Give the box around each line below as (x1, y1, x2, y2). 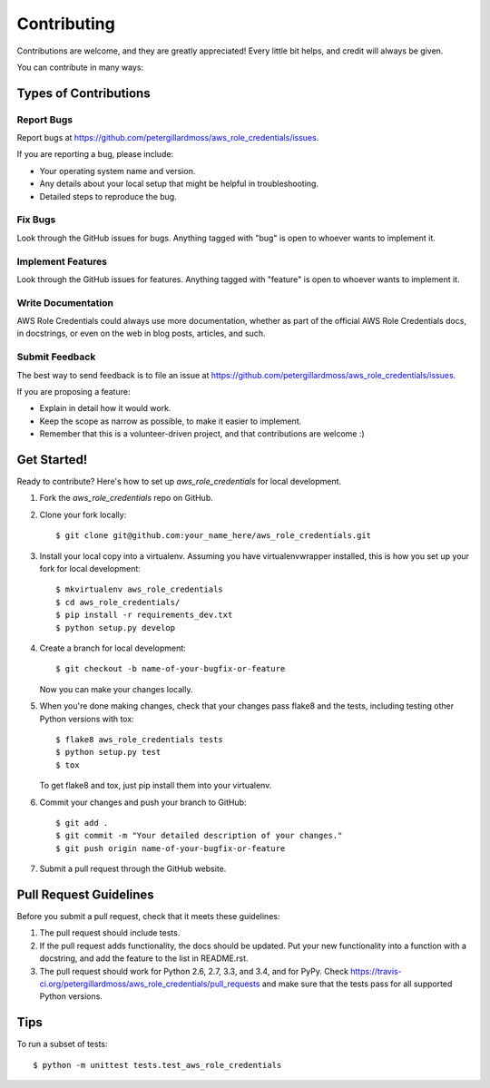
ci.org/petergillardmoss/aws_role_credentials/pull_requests (39, 978, 260, 989)
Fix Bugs (16, 213, 56, 226)
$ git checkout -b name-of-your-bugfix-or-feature (55, 663, 286, 674)
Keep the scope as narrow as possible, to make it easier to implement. (39, 416, 302, 426)
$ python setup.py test (55, 747, 162, 758)
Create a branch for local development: (39, 642, 186, 653)
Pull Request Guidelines (16, 887, 154, 902)
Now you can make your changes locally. (39, 683, 193, 694)
